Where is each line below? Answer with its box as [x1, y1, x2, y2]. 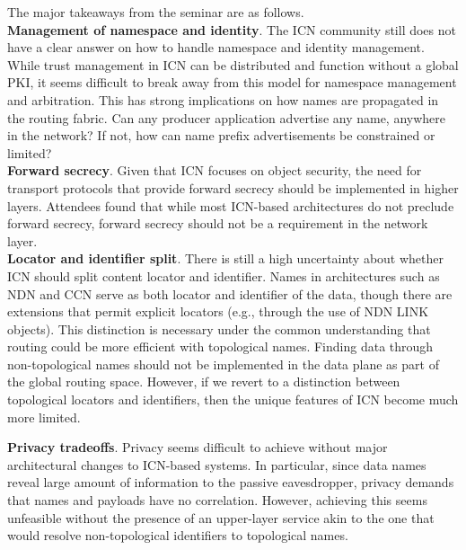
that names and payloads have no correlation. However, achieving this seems [7, 491, 427, 510]
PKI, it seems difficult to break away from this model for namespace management [7, 73, 457, 92]
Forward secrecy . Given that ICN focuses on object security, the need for [7, 161, 422, 180]
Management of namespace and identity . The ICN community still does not [7, 20, 456, 39]
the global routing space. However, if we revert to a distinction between [7, 372, 400, 391]
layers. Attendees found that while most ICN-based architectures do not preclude [7, 196, 454, 215]
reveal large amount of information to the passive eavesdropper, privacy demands [7, 473, 454, 492]
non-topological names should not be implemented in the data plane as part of [7, 354, 439, 373]
